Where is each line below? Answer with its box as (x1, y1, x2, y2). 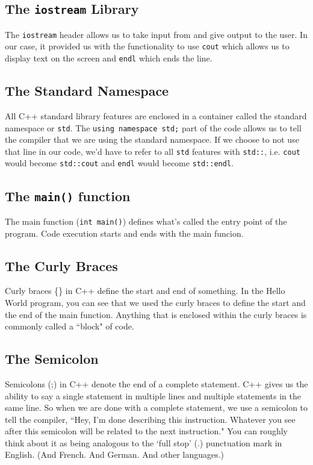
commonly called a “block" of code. (5, 320, 134, 332)
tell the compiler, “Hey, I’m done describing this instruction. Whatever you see (5, 413, 296, 425)
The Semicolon (5, 349, 99, 368)
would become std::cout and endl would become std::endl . (5, 157, 234, 169)
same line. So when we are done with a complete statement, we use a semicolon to (5, 401, 308, 414)
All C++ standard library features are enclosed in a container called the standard (5, 109, 307, 122)
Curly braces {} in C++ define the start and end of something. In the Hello (5, 284, 285, 297)
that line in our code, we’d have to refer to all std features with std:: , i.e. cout (5, 145, 300, 157)
